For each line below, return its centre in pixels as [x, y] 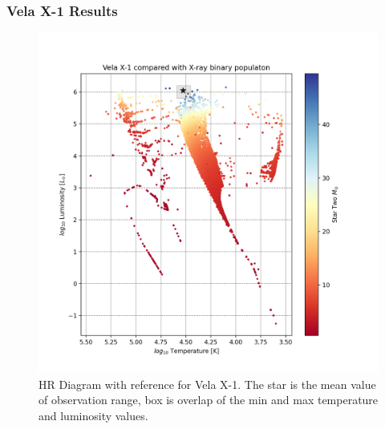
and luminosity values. [93, 415]
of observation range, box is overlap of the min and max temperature [209, 400]
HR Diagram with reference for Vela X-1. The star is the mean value [207, 384]
